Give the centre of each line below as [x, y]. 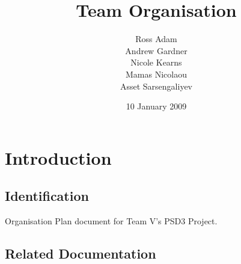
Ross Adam [156, 39]
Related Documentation [81, 253]
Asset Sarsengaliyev [156, 86]
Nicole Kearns [156, 62]
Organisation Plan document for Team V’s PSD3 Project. [111, 221]
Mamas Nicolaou [156, 74]
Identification [47, 196]
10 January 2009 [156, 106]
